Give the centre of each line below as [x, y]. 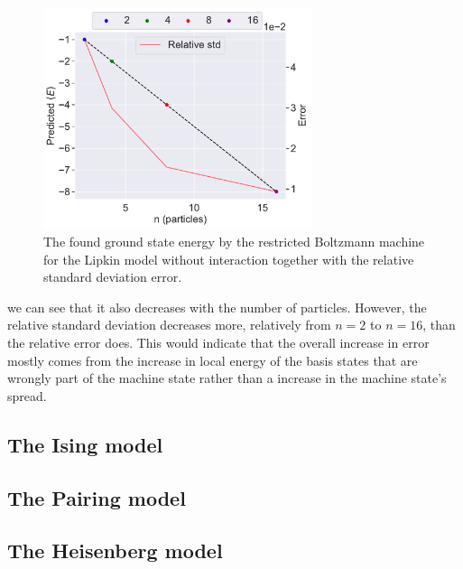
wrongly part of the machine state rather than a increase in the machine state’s [227, 378]
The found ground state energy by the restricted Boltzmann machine [234, 242]
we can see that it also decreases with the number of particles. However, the [217, 307]
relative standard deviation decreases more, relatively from [169, 325]
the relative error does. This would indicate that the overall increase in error [218, 343]
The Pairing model [97, 497]
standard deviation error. [113, 277]
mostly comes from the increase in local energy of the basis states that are [213, 360]
